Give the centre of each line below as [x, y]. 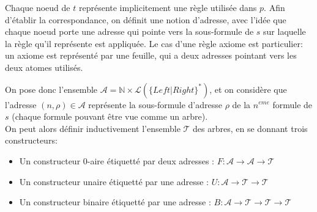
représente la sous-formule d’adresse [155, 104]
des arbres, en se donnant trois [250, 128]
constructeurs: [31, 140]
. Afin [274, 7]
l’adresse [21, 104]
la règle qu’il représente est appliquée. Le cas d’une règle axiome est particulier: [154, 43]
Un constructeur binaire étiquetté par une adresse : [115, 202]
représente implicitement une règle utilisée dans [168, 7]
